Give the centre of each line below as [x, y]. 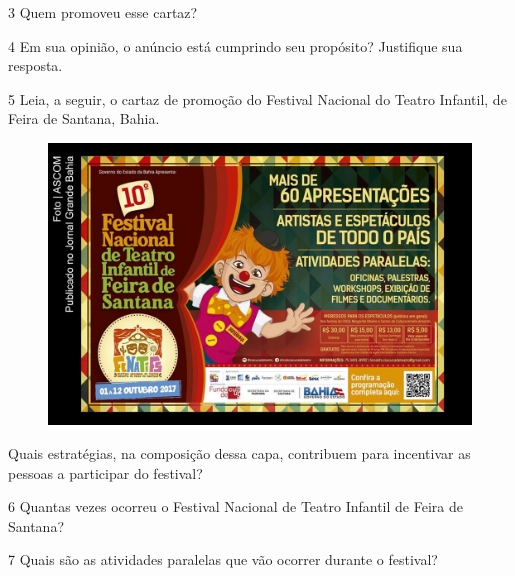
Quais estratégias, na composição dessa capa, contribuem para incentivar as [239, 452]
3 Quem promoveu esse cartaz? [103, 12]
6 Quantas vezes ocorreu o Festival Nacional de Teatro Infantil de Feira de [235, 506]
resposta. [35, 65]
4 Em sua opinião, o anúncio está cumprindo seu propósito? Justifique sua [235, 45]
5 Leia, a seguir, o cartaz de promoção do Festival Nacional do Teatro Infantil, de [257, 98]
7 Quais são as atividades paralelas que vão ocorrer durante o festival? [223, 559]
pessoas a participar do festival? [105, 472]
